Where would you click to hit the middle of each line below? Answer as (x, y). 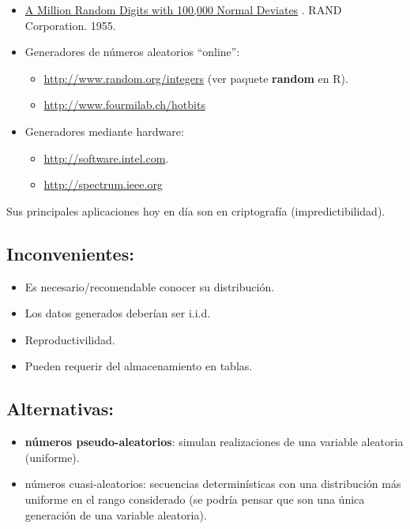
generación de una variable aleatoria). (116, 514)
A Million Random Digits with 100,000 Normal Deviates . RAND (183, 9)
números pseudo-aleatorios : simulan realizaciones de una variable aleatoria (214, 442)
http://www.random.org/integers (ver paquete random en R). (196, 78)
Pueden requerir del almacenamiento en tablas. (139, 366)
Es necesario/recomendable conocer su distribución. (150, 286)
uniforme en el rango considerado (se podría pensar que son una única (195, 499)
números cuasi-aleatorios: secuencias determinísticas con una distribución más (213, 484)
